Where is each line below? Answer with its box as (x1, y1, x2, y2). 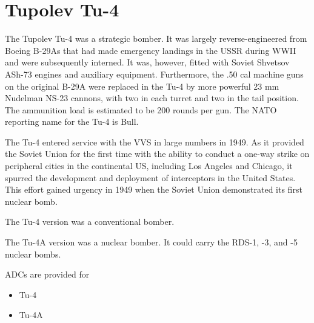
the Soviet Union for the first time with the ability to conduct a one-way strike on (5, 147, 310, 160)
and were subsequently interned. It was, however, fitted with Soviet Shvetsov (5, 56, 290, 68)
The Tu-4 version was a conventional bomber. (5, 215, 175, 228)
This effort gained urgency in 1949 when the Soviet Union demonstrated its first (5, 183, 302, 196)
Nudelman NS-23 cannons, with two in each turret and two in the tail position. (5, 92, 299, 104)
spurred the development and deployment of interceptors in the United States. (5, 171, 296, 184)
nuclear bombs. (5, 247, 61, 260)
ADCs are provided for (5, 268, 90, 281)
